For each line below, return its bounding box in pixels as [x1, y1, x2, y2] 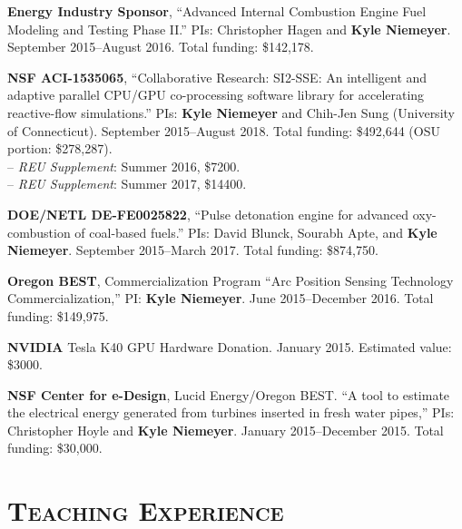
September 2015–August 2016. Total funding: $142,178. [7, 37, 314, 56]
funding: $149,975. [7, 306, 109, 325]
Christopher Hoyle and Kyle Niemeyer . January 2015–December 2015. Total [7, 420, 444, 439]
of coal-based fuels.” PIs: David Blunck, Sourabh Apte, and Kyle [74, 222, 437, 241]
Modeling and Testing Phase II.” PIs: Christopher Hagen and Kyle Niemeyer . [7, 19, 451, 38]
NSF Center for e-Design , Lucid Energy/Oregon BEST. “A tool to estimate [7, 385, 450, 404]
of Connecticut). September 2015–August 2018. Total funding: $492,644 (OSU [7, 121, 440, 140]
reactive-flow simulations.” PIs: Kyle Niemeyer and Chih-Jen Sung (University [7, 103, 455, 122]
